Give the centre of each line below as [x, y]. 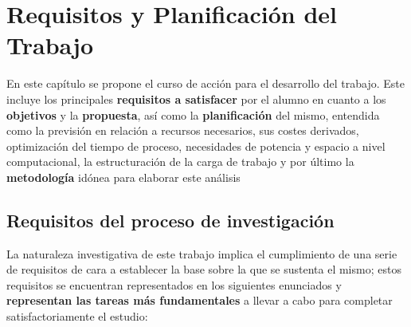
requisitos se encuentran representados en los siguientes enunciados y [174, 284]
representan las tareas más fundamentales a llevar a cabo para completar [200, 300]
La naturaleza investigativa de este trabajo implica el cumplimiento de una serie [202, 253]
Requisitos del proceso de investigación [170, 220]
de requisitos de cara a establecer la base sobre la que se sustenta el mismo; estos [204, 269]
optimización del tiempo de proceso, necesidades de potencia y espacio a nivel [196, 146]
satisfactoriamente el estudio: [77, 316]
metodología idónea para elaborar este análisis [123, 177]
